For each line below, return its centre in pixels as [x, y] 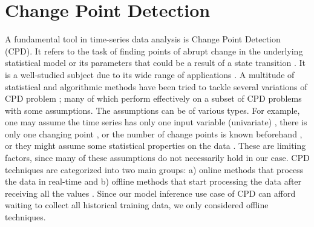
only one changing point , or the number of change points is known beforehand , [154, 133]
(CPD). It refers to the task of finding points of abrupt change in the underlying [154, 51]
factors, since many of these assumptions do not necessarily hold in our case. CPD [157, 158]
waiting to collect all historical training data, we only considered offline [137, 205]
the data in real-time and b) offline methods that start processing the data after [153, 181]
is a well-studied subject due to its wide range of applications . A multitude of [150, 74]
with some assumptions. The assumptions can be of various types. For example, [152, 110]
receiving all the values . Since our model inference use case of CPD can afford [150, 193]
